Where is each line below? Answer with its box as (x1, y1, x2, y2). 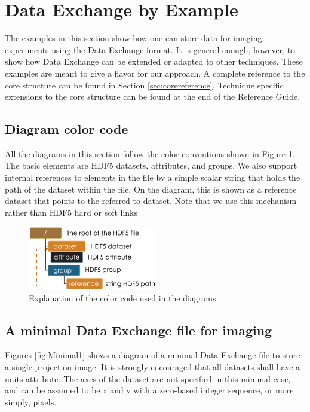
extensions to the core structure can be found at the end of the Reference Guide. (5, 90, 300, 103)
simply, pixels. (5, 395, 57, 408)
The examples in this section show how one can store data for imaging (5, 32, 262, 44)
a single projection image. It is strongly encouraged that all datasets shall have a (5, 361, 300, 373)
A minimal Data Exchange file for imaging (5, 321, 272, 339)
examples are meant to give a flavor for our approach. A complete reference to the (5, 66, 305, 79)
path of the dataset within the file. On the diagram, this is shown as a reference (5, 182, 297, 195)
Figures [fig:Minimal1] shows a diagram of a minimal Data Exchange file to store (5, 349, 300, 361)
